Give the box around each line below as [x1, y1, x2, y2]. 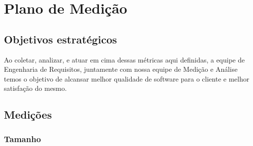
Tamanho [4, 132, 41, 145]
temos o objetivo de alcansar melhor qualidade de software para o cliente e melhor [4, 73, 250, 83]
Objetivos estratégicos [4, 31, 117, 46]
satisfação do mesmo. [4, 83, 67, 93]
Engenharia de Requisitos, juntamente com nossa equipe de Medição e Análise [4, 64, 238, 74]
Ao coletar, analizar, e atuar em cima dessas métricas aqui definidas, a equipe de [4, 54, 245, 64]
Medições [4, 107, 52, 122]
